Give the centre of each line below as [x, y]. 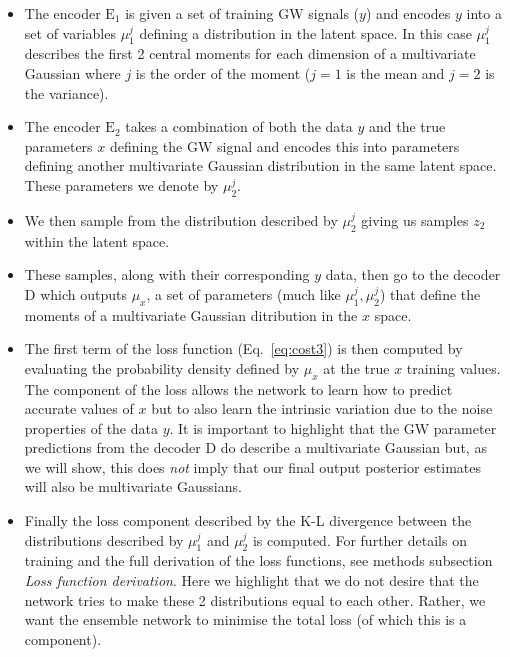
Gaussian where [72, 72]
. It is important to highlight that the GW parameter [333, 427]
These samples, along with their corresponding [167, 274]
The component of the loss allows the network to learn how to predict [238, 388]
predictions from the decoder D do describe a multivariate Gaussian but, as [255, 447]
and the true [407, 126]
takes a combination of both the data [239, 126]
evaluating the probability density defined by [162, 367]
